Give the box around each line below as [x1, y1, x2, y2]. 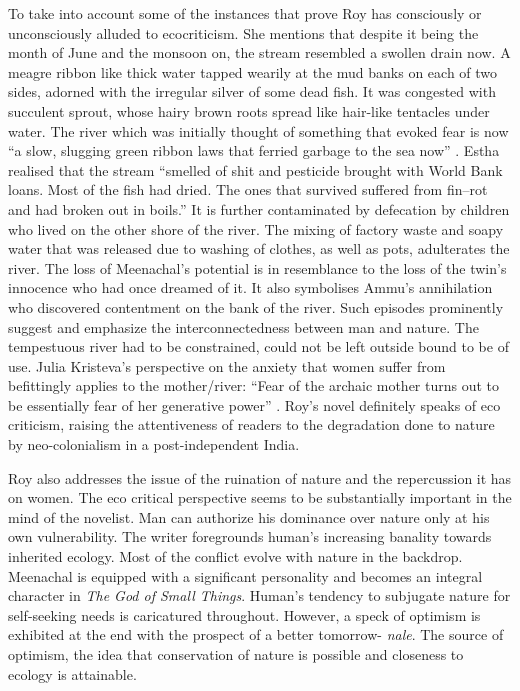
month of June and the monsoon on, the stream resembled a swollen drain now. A [8, 42, 511, 63]
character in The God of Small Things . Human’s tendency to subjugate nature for [8, 585, 511, 606]
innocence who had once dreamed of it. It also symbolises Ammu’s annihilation [8, 277, 493, 298]
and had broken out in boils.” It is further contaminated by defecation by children [8, 198, 510, 219]
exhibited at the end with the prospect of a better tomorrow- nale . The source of [8, 624, 504, 645]
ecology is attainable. [8, 663, 137, 684]
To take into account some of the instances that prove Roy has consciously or [8, 3, 482, 23]
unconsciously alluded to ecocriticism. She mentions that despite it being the [8, 22, 479, 43]
